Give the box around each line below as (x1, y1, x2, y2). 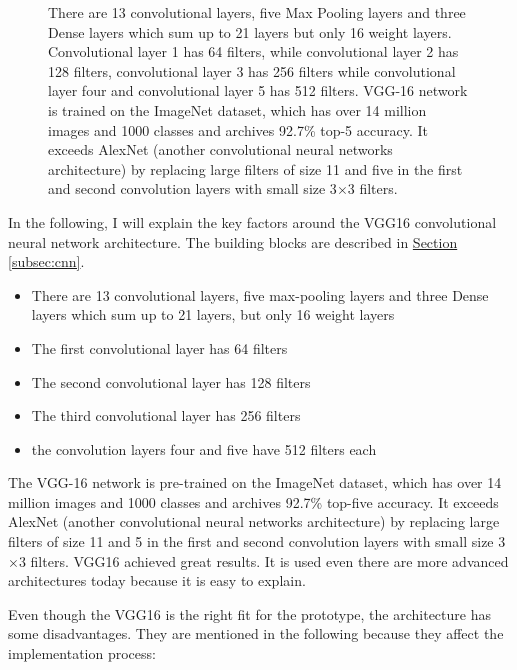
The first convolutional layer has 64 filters (31, 337, 288, 358)
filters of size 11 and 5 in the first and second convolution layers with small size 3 (8, 531, 506, 552)
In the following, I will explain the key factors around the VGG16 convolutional (8, 211, 497, 232)
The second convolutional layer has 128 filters (31, 371, 311, 392)
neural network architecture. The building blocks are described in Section (8, 231, 458, 252)
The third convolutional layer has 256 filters (31, 405, 301, 426)
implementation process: (8, 643, 156, 664)
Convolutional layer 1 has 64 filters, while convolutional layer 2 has (48, 41, 459, 62)
